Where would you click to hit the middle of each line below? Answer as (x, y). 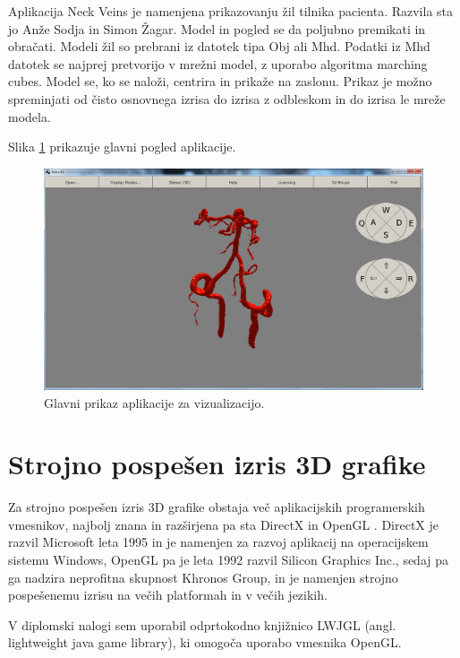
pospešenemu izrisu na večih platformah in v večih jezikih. (168, 595)
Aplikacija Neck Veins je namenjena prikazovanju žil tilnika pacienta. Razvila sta (231, 11)
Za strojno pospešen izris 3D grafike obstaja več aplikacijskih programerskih (217, 507)
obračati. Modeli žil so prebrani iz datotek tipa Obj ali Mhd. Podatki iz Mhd (219, 46)
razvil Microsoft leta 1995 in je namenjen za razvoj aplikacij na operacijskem (218, 542)
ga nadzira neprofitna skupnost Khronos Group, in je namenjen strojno (203, 577)
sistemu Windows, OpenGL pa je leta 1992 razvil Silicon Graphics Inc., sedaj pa (229, 560)
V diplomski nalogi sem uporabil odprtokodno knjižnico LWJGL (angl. (202, 624)
